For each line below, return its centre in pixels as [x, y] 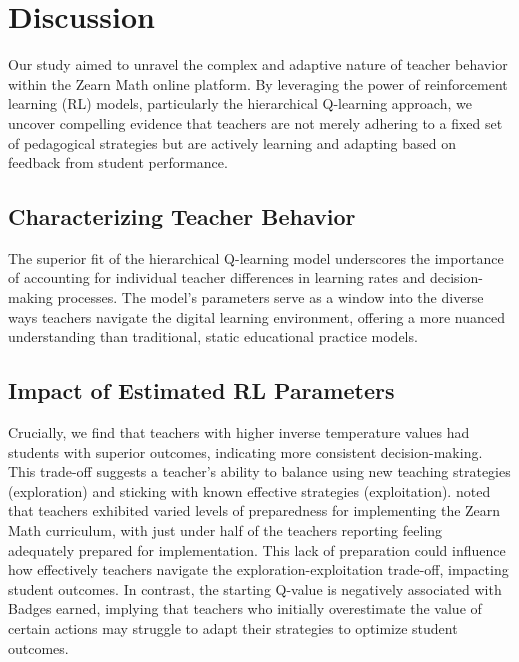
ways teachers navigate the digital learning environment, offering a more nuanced [256, 316]
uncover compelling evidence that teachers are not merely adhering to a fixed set [255, 122]
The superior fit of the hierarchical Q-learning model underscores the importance [256, 257]
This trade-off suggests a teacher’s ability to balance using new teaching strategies [259, 471]
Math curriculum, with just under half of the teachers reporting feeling [225, 530]
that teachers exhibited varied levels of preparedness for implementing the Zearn [254, 510]
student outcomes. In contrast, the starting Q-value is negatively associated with [255, 588]
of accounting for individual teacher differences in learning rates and [217, 277]
